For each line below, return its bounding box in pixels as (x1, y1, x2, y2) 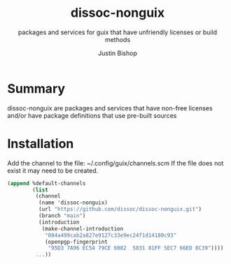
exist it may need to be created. (7, 166, 99, 175)
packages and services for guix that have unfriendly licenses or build (17, 28, 218, 36)
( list (32, 186, 49, 193)
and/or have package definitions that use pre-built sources (7, 111, 177, 119)
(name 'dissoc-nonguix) (38, 199, 108, 207)
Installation (7, 135, 74, 152)
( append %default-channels (7, 179, 86, 186)
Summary (7, 80, 65, 96)
